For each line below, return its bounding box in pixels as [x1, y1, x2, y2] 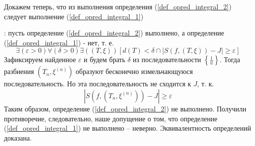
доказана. [4, 132, 32, 143]
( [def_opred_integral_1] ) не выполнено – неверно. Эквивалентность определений [4, 123, 251, 133]
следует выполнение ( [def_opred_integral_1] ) [4, 11, 144, 21]
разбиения [4, 66, 34, 76]
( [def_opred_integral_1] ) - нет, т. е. [4, 37, 114, 47]
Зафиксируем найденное [4, 54, 76, 65]
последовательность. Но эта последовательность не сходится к [4, 78, 191, 89]
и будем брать [84, 54, 126, 65]
